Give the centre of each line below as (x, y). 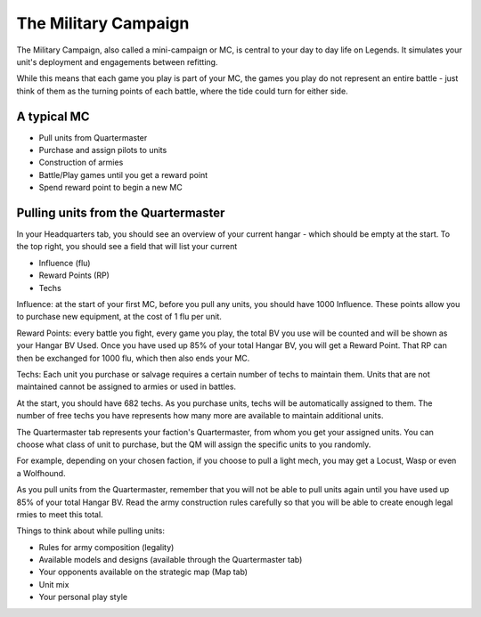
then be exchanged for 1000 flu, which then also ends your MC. (133, 358)
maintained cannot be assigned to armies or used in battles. (126, 386)
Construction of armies (81, 162)
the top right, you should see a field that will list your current (127, 247)
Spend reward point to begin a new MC (110, 188)
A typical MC (53, 116)
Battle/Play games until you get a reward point (123, 175)
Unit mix (54, 584)
